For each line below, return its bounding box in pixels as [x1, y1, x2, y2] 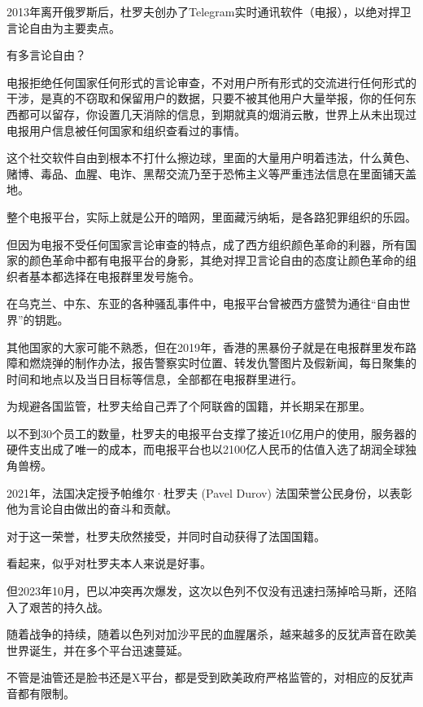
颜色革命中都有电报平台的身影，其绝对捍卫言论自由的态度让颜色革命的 [28, 252, 405, 269]
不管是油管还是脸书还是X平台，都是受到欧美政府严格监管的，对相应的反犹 [7, 669, 403, 686]
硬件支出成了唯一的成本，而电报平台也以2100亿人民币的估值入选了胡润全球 [7, 441, 405, 458]
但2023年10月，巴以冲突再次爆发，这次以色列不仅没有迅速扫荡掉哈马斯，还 [7, 582, 405, 599]
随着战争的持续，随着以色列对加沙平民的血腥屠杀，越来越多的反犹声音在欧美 [7, 626, 416, 643]
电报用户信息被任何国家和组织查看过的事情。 [7, 121, 246, 138]
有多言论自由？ [7, 46, 86, 64]
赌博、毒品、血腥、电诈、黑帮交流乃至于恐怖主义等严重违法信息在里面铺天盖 [7, 165, 416, 182]
